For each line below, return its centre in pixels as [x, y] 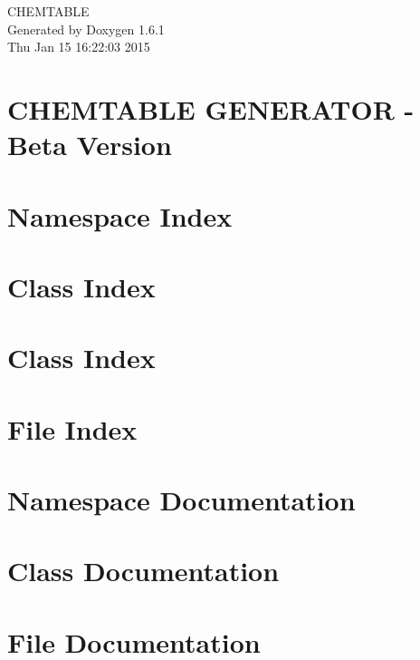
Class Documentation [143, 571]
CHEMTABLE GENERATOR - [211, 108]
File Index [72, 428]
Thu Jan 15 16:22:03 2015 [79, 47]
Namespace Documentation [181, 500]
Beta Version [90, 145]
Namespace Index [120, 215]
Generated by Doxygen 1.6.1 [86, 29]
